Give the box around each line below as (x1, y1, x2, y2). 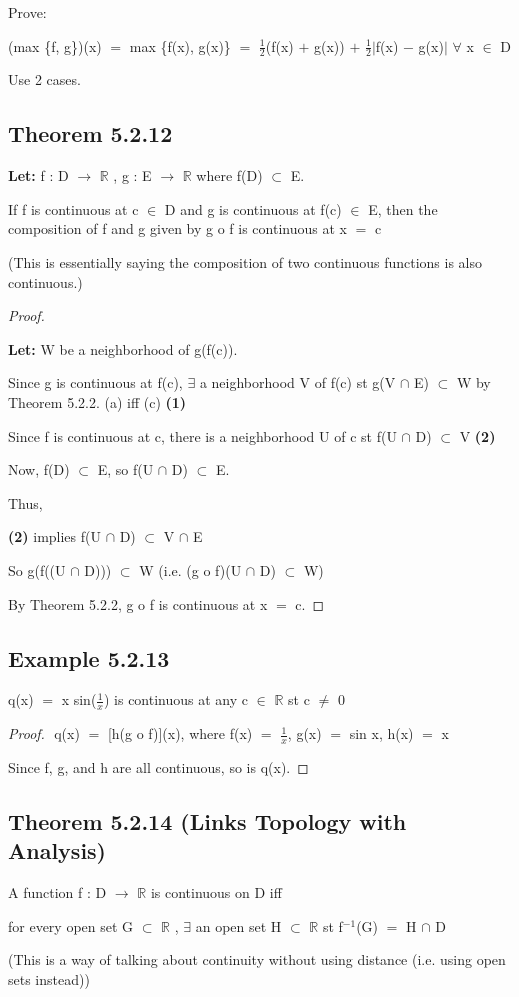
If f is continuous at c (8, 198, 139, 219)
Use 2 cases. (8, 69, 81, 90)
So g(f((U (8, 559, 66, 580)
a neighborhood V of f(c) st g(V (199, 372, 396, 393)
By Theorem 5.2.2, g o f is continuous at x (8, 593, 268, 614)
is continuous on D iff (150, 882, 282, 903)
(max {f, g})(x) (8, 35, 102, 56)
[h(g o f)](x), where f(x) (107, 723, 253, 744)
